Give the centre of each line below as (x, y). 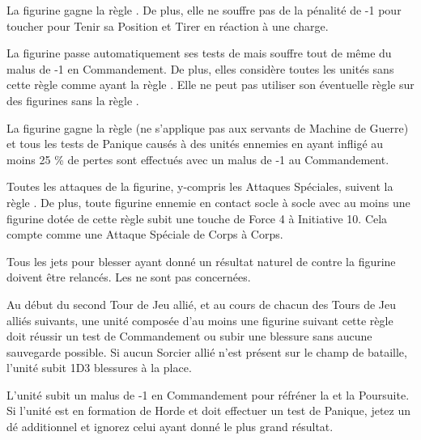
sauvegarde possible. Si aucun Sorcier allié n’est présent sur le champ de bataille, (207, 351)
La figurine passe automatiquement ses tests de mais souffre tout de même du (199, 53)
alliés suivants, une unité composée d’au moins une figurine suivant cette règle (200, 320)
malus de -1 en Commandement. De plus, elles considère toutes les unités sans (200, 68)
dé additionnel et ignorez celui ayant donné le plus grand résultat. (170, 427)
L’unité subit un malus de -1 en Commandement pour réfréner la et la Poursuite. (208, 394)
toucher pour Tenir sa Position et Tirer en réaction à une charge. (168, 25)
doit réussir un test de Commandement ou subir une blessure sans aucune (189, 336)
